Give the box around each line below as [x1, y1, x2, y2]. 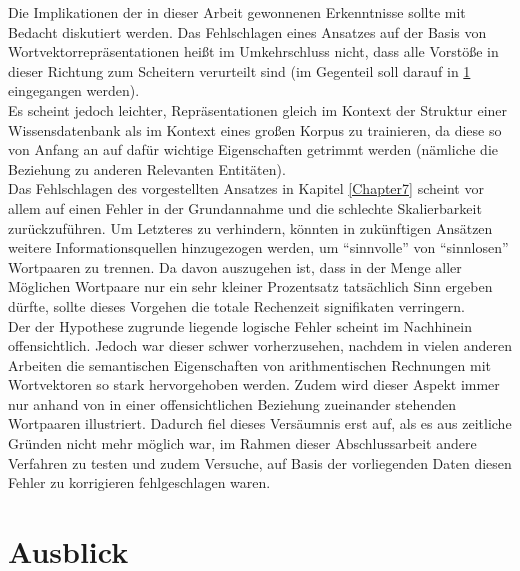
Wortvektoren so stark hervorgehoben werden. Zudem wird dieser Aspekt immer [8, 374, 500, 395]
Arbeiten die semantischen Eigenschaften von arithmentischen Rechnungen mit [8, 354, 491, 375]
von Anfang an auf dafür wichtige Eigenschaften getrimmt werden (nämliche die [8, 139, 499, 160]
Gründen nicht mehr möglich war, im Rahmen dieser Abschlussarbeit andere [8, 433, 477, 454]
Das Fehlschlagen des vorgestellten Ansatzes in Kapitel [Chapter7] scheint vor [8, 178, 484, 199]
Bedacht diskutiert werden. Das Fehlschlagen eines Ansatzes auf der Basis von [8, 21, 487, 42]
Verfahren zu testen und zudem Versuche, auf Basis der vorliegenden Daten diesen [8, 452, 512, 473]
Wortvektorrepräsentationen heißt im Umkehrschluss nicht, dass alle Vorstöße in [8, 41, 499, 62]
